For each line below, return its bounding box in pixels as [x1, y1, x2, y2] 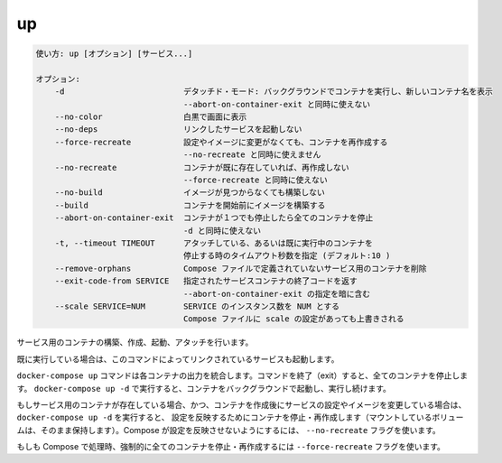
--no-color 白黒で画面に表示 [54, 112, 247, 122]
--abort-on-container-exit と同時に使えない [182, 99, 371, 109]
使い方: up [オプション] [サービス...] [35, 49, 193, 59]
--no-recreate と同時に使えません [182, 150, 321, 160]
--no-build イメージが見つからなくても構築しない [54, 188, 325, 198]
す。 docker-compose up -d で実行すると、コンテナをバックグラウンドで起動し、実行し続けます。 [16, 383, 392, 394]
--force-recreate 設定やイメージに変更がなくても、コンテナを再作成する [54, 136, 388, 147]
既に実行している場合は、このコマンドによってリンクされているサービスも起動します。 [16, 353, 339, 365]
